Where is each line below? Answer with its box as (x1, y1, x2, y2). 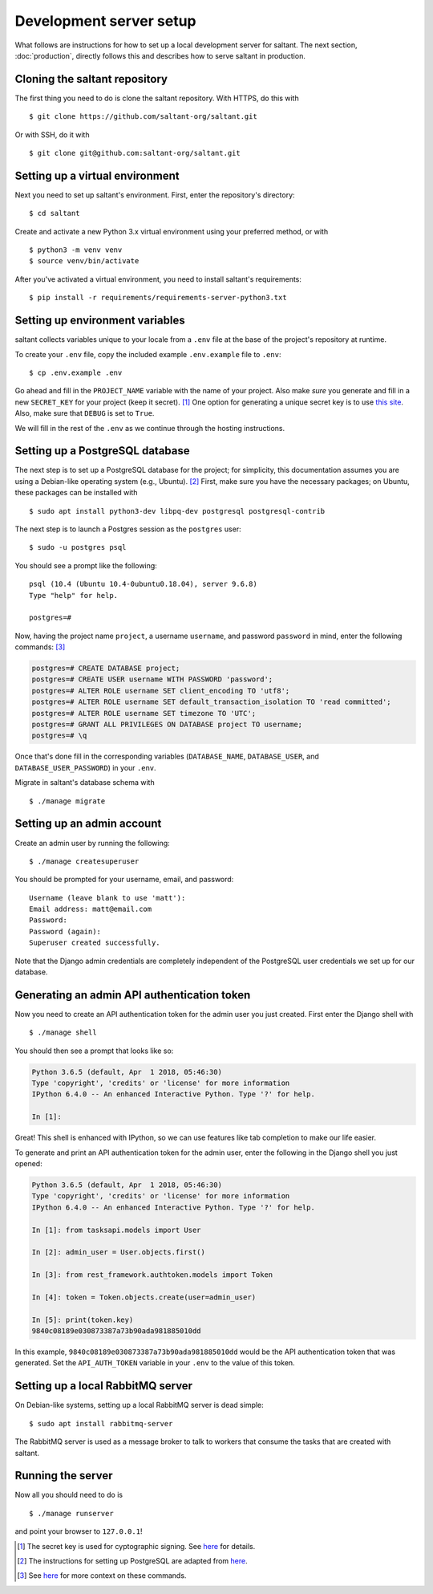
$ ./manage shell (29, 1028, 97, 1037)
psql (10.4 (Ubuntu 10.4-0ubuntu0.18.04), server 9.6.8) (29, 579, 258, 589)
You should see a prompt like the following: (14, 560, 158, 570)
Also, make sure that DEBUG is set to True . (14, 409, 155, 418)
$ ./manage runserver (29, 1509, 114, 1518)
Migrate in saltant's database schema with (14, 778, 156, 787)
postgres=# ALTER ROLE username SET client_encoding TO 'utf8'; (31, 686, 290, 695)
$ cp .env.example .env (29, 368, 123, 377)
